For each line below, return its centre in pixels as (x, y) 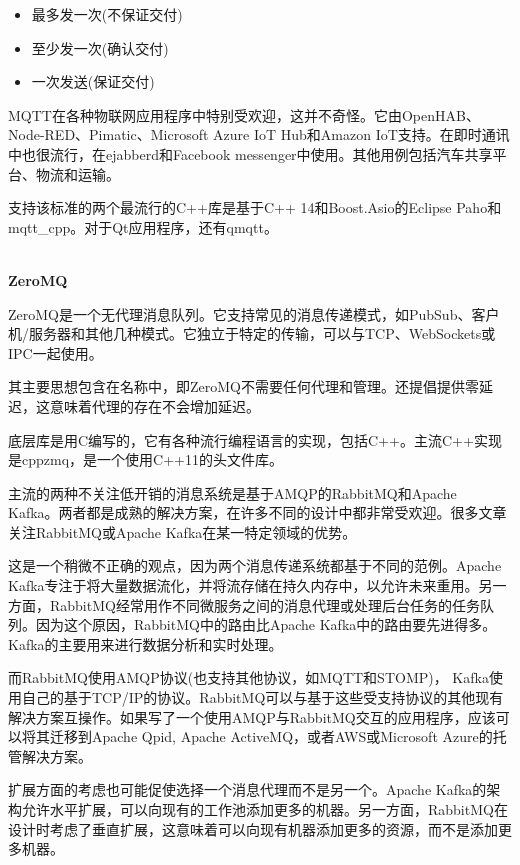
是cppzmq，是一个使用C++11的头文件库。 (145, 459)
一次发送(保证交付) (93, 81)
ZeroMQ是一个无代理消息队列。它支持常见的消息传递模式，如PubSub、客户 (254, 313)
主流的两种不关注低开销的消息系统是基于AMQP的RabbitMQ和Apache (232, 492)
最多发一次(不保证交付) (107, 14)
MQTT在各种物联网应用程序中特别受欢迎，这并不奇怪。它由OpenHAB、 (244, 114)
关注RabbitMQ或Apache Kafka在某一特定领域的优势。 (182, 531)
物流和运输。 (77, 173)
